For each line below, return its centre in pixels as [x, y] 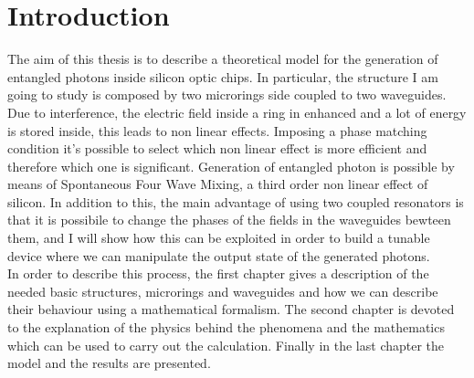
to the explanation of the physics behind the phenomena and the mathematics [226, 327]
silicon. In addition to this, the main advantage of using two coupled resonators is [236, 201]
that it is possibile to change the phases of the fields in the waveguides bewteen [229, 220]
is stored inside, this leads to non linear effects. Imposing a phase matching [217, 130]
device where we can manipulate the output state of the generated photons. [219, 255]
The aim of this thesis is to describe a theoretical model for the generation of [223, 59]
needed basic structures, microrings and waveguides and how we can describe [223, 291]
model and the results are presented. [109, 363]
